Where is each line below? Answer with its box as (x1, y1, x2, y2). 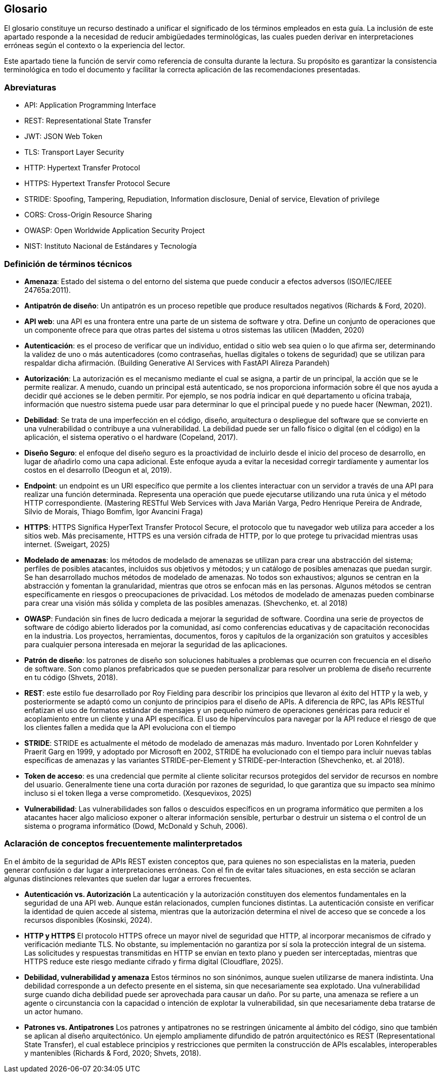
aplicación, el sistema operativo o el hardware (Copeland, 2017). (24, 432, 238, 441)
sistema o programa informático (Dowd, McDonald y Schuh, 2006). (24, 821, 248, 830)
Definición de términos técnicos (4, 258, 132, 269)
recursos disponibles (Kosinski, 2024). (24, 915, 153, 924)
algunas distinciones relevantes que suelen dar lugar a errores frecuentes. (4, 874, 252, 883)
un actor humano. (24, 1007, 83, 1016)
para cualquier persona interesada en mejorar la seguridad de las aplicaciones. (24, 640, 288, 649)
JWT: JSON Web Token (24, 132, 103, 141)
